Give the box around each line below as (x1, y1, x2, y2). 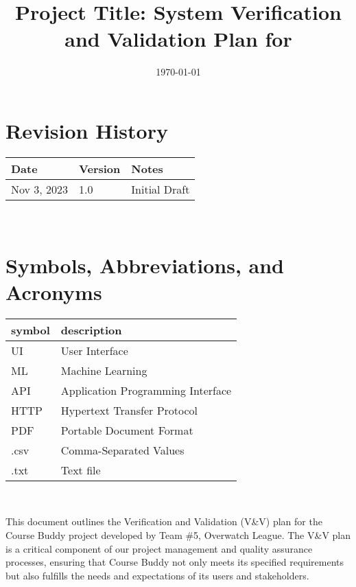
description (60, 321, 122, 338)
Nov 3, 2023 (11, 181, 69, 197)
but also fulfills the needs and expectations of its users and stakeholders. (5, 568, 309, 582)
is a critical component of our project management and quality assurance (5, 541, 313, 555)
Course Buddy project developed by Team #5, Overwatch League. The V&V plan (5, 527, 351, 542)
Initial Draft (131, 181, 190, 197)
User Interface (60, 342, 128, 358)
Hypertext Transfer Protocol (60, 402, 198, 418)
